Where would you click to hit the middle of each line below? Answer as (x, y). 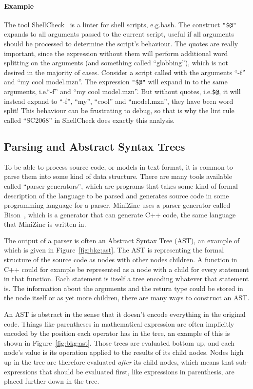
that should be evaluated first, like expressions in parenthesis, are (137, 371)
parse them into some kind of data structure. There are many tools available (118, 176)
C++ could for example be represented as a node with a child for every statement (126, 269)
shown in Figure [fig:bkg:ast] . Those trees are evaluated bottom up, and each (119, 342)
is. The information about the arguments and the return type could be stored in (124, 288)
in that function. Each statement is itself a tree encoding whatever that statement (126, 279)
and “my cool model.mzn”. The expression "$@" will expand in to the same (116, 82)
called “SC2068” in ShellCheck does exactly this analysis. (89, 120)
